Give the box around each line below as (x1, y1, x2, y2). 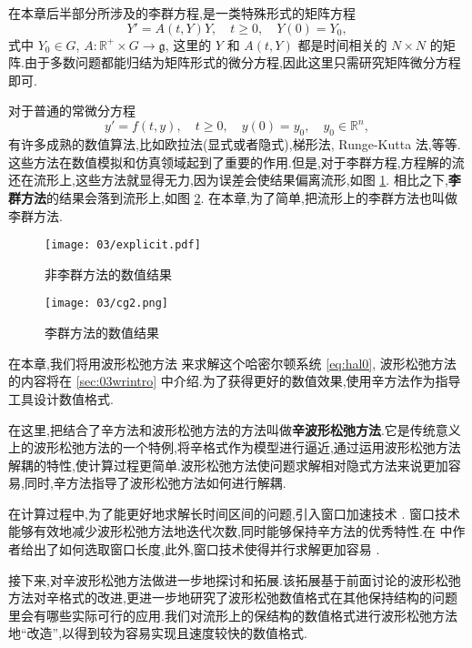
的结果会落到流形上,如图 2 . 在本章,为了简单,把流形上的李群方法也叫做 (46, 188, 457, 208)
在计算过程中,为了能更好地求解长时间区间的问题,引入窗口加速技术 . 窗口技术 (8, 503, 461, 522)
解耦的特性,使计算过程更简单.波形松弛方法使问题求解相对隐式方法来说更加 (8, 455, 448, 474)
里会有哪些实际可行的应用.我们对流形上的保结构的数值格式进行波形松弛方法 (8, 605, 457, 624)
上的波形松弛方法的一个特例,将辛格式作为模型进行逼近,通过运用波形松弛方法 (8, 438, 461, 457)
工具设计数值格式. (8, 389, 114, 408)
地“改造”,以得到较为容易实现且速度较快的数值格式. (8, 623, 307, 643)
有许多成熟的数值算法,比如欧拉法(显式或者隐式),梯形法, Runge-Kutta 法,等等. (8, 135, 461, 154)
